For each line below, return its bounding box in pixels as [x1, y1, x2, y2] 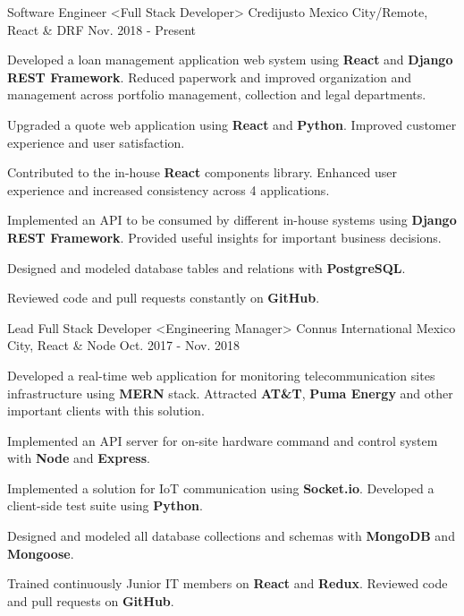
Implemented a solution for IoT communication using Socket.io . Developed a [7, 478, 434, 497]
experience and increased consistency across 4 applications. [7, 180, 330, 199]
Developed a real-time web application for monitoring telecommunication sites [7, 365, 435, 384]
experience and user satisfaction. [7, 133, 185, 151]
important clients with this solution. [7, 401, 205, 420]
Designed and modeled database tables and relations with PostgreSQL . [7, 258, 406, 277]
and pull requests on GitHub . [7, 591, 174, 610]
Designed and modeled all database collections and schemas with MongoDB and [7, 526, 455, 545]
